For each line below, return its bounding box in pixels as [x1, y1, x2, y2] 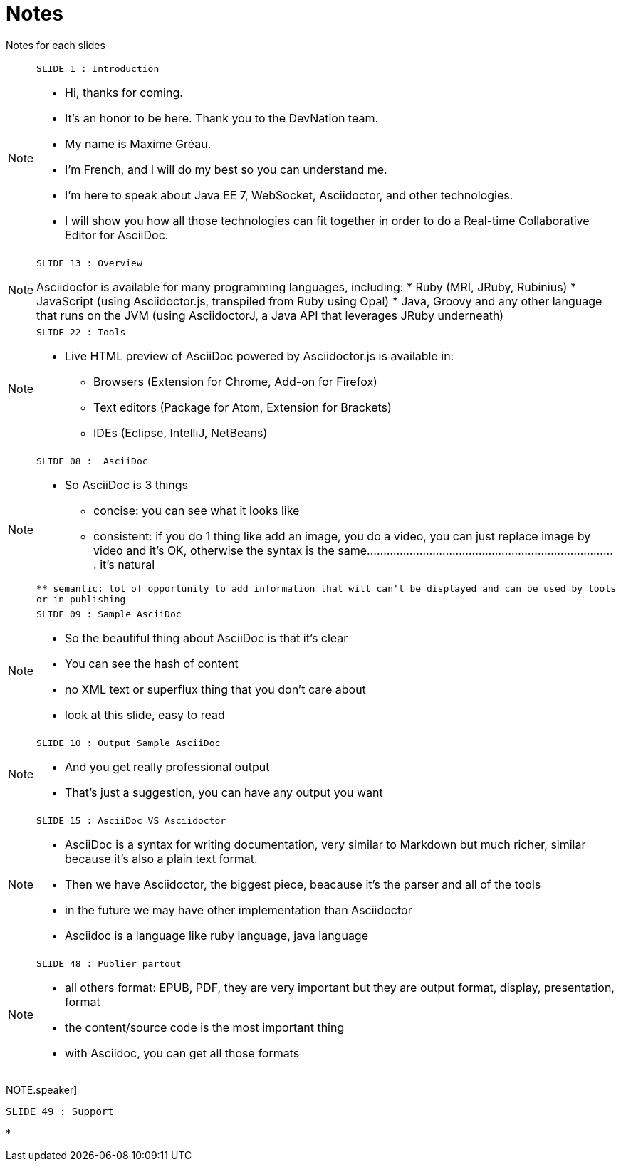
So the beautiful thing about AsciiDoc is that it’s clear [65, 630, 348, 645]
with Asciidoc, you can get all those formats [65, 1045, 300, 1060]
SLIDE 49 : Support [6, 1105, 114, 1117]
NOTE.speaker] [6, 1083, 78, 1096]
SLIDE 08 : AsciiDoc [36, 455, 148, 466]
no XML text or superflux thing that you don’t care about [65, 681, 366, 696]
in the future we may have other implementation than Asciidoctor [65, 902, 412, 917]
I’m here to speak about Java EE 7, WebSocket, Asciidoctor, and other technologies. [65, 187, 513, 202]
